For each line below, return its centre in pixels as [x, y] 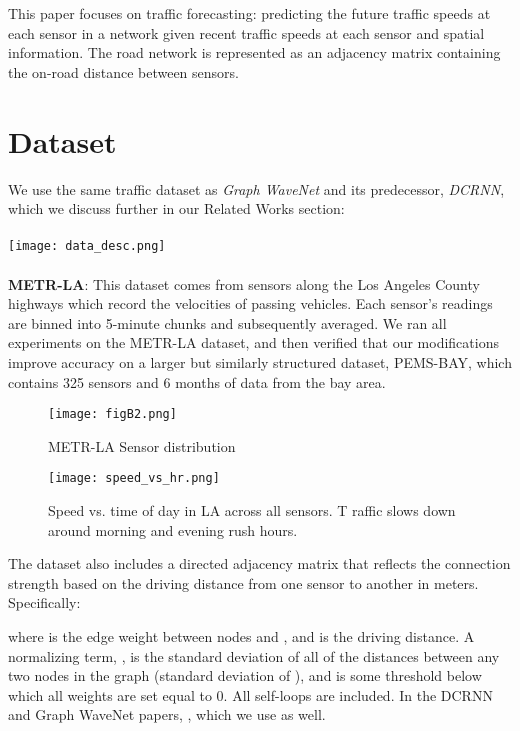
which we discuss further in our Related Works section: [176, 208]
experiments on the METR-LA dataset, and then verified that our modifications [253, 342]
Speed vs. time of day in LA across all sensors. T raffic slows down [252, 510]
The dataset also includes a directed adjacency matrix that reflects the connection [259, 563]
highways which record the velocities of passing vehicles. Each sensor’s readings [250, 303]
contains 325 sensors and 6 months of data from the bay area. [197, 381]
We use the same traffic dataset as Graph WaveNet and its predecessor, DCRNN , [256, 188]
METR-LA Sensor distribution [142, 445]
